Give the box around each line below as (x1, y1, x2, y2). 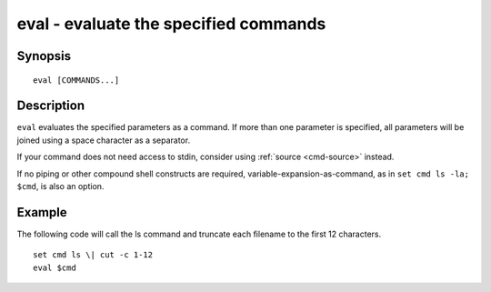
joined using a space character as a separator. (16, 135, 191, 146)
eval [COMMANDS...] (33, 75, 120, 86)
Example (16, 205, 67, 220)
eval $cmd (33, 262, 76, 273)
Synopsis (16, 48, 72, 64)
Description (16, 98, 85, 114)
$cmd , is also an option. (16, 181, 105, 192)
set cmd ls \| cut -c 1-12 (33, 250, 154, 260)
